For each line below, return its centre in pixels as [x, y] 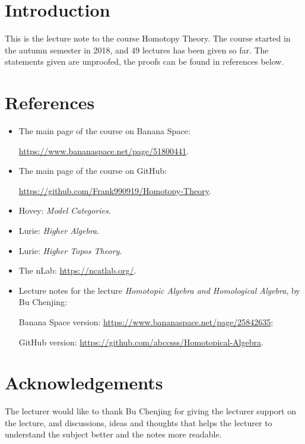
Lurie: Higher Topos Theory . [70, 250]
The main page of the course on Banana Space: [104, 131]
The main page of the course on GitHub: [93, 171]
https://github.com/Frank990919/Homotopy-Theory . [115, 190]
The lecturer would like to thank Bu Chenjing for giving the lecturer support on [150, 411]
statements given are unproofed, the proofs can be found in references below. [144, 61]
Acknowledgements [84, 383]
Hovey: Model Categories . [65, 210]
